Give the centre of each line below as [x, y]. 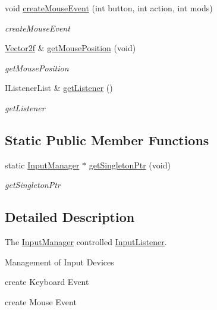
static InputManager [42, 165]
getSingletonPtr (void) [130, 165]
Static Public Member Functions [107, 140]
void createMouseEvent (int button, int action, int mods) [109, 8]
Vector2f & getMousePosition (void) [70, 48]
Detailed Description [70, 217]
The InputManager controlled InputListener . [86, 242]
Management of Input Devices [59, 262]
